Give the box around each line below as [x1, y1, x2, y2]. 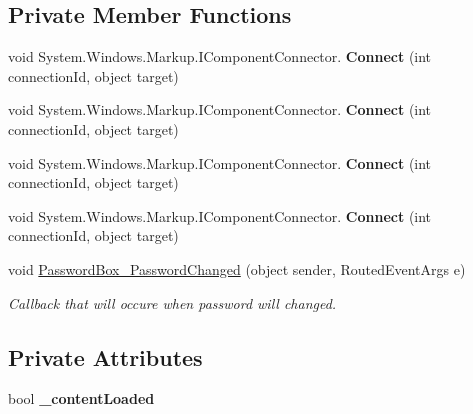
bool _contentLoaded [8, 388, 155, 409]
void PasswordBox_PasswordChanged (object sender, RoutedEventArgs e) [8, 258, 466, 279]
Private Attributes [8, 341, 203, 372]
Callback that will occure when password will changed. [8, 292, 337, 313]
